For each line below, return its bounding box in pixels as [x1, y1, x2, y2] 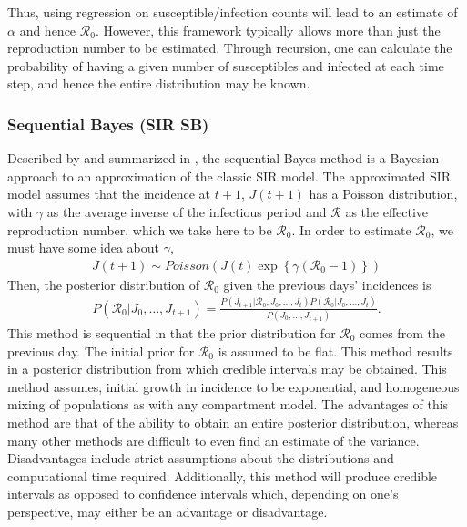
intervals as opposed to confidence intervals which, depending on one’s [7, 484, 399, 503]
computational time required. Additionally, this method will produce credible [7, 466, 438, 485]
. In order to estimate [291, 220, 411, 239]
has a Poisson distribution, [309, 184, 458, 203]
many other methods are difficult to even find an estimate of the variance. [7, 430, 420, 449]
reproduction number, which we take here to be [7, 220, 272, 239]
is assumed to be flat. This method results [218, 341, 453, 360]
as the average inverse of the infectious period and [46, 201, 327, 221]
